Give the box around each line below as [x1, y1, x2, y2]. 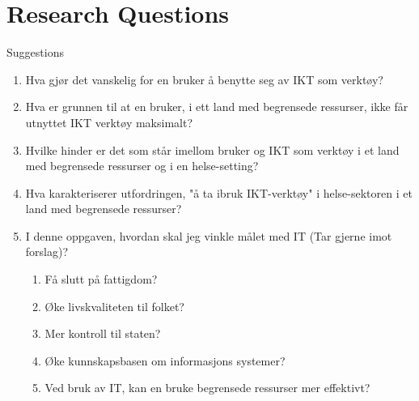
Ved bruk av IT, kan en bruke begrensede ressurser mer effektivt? [44, 379, 370, 396]
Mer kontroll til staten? [44, 325, 161, 342]
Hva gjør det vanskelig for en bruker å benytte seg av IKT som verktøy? [25, 70, 383, 87]
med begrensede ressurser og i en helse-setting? [25, 157, 259, 174]
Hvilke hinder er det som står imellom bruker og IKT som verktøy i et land [25, 141, 400, 158]
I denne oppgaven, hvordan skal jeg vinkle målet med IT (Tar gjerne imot [25, 227, 392, 244]
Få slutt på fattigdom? [44, 271, 158, 288]
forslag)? [25, 243, 69, 260]
